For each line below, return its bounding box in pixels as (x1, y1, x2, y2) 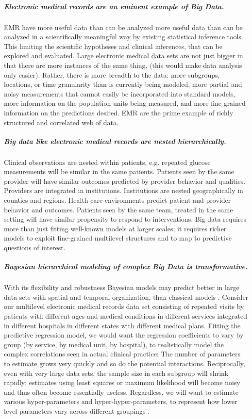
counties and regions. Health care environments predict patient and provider (4, 195, 231, 205)
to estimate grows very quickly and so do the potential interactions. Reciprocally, (4, 358, 245, 368)
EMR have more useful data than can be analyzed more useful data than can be (4, 22, 243, 32)
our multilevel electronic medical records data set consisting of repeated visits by (4, 301, 244, 311)
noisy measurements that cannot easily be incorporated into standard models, (4, 88, 235, 98)
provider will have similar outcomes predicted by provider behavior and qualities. (4, 176, 246, 186)
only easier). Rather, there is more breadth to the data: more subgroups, (4, 69, 220, 80)
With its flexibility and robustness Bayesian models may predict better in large (4, 282, 239, 292)
